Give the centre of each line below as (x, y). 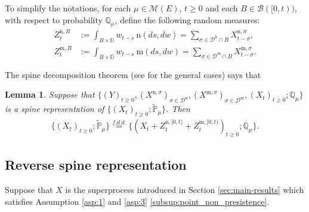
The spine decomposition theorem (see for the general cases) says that (133, 74)
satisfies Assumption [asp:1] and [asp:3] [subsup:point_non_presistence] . (137, 201)
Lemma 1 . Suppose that (50, 94)
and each (222, 8)
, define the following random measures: (187, 19)
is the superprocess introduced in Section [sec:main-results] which (185, 190)
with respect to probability (54, 19)
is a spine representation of (55, 109)
